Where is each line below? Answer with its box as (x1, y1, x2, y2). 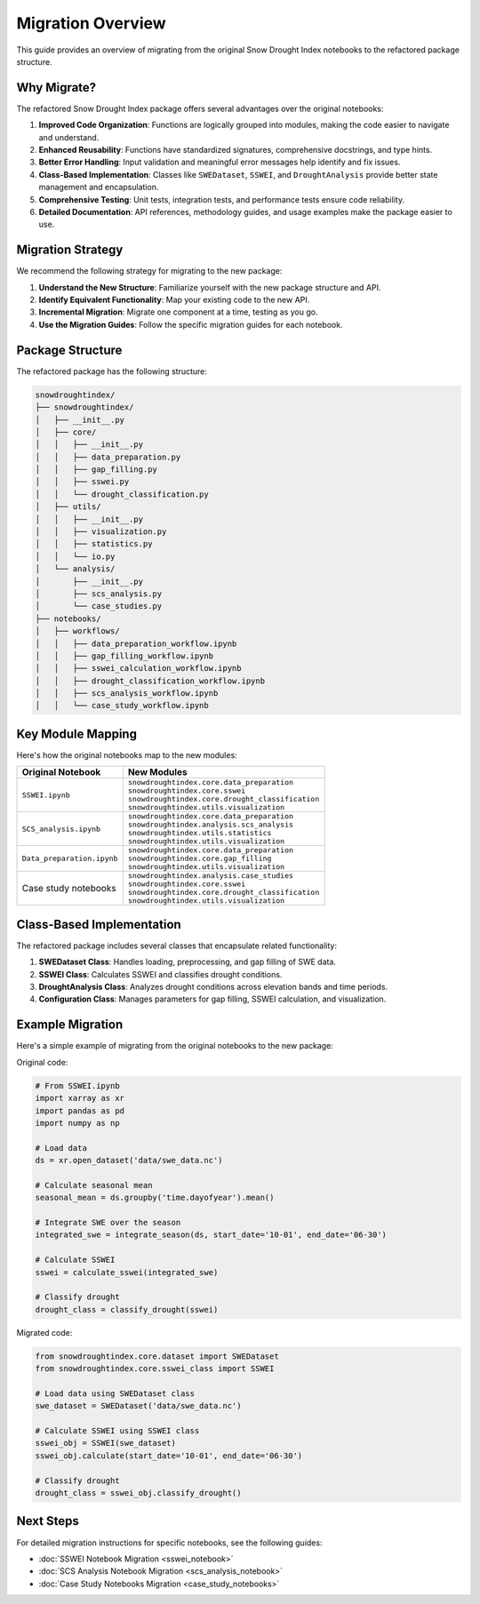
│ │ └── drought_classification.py (35, 489, 209, 499)
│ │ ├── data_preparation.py (35, 451, 181, 462)
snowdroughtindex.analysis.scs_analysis (127, 820, 293, 830)
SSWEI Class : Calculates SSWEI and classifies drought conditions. (38, 969, 283, 979)
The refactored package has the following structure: (16, 365, 208, 377)
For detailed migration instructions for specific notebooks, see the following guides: (16, 1537, 323, 1548)
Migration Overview (16, 13, 166, 33)
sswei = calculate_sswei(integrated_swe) (35, 1267, 219, 1277)
